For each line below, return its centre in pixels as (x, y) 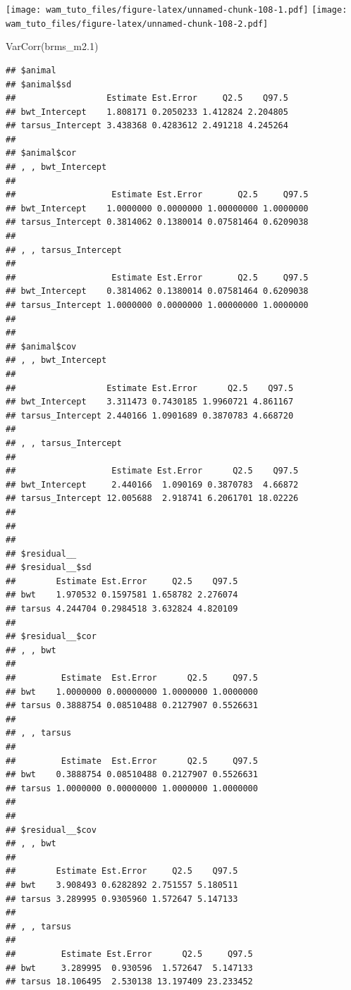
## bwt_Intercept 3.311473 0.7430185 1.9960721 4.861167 (150, 402)
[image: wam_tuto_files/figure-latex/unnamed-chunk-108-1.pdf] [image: (177, 10)
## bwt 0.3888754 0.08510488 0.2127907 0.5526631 (132, 775)
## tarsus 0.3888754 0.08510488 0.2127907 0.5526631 (132, 706)
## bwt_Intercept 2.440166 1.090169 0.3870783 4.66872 (152, 484)
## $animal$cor (41, 153)
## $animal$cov (41, 346)
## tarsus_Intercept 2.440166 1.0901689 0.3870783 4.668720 (150, 415)
